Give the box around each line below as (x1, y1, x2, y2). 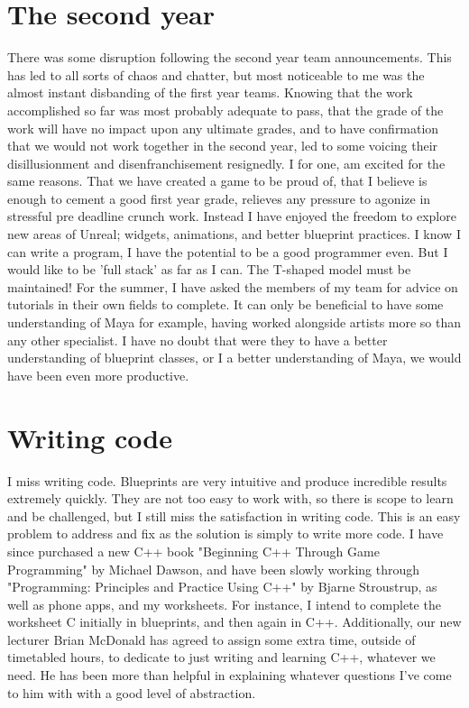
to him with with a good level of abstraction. (7, 683, 256, 702)
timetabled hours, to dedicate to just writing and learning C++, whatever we (7, 648, 436, 667)
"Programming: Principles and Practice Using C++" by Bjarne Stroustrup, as (7, 577, 437, 596)
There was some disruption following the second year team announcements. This (7, 48, 452, 67)
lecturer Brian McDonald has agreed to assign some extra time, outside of (7, 630, 416, 648)
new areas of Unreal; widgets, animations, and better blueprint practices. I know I (7, 225, 461, 244)
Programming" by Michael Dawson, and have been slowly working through (7, 559, 420, 578)
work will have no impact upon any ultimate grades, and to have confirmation (7, 118, 439, 137)
